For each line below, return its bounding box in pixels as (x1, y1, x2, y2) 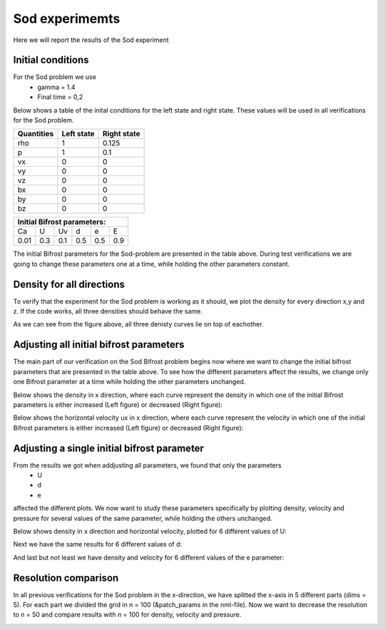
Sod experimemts (13, 11, 120, 26)
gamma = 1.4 (37, 83, 76, 91)
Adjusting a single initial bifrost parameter (13, 442, 205, 454)
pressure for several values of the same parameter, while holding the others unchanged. (13, 514, 272, 522)
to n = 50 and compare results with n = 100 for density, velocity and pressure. (13, 610, 242, 619)
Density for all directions (13, 278, 125, 290)
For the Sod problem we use (13, 73, 96, 81)
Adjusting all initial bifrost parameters (13, 339, 185, 351)
